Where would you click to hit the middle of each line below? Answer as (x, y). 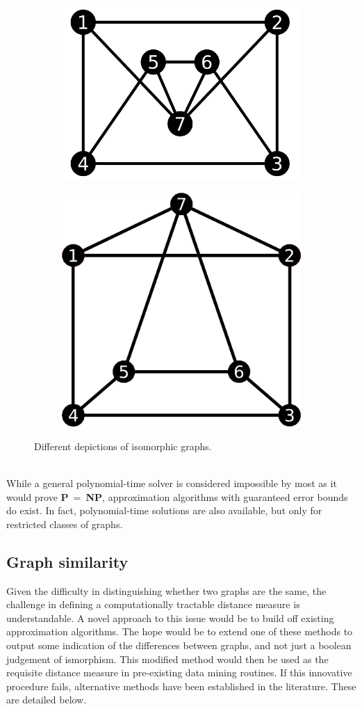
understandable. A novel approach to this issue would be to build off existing (170, 618)
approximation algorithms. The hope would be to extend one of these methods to (180, 631)
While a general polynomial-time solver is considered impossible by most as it (172, 483)
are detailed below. (47, 700)
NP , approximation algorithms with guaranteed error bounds (217, 496)
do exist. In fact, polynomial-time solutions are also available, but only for (164, 510)
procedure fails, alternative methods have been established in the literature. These (181, 686)
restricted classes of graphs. (65, 524)
